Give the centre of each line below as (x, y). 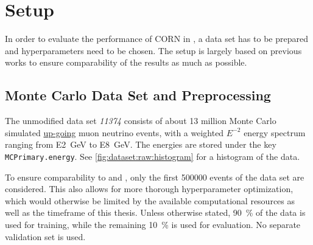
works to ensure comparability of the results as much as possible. (126, 62)
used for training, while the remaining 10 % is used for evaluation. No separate (153, 224)
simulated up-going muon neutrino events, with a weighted (114, 132)
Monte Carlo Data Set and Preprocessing (138, 95)
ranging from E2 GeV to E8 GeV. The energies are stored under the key (141, 144)
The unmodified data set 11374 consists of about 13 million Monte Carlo (141, 121)
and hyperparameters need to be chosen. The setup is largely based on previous (153, 50)
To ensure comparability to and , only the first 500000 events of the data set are (155, 177)
